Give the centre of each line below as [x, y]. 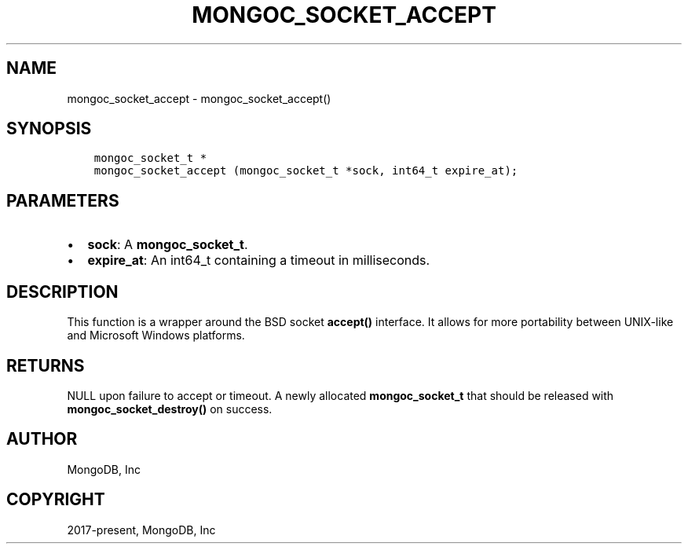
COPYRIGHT [56, 500]
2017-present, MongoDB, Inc [141, 530]
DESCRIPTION [62, 291]
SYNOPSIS [49, 129]
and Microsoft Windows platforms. [156, 335]
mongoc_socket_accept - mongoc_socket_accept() [199, 98]
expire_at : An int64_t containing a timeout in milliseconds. [259, 260]
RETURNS [46, 365]
